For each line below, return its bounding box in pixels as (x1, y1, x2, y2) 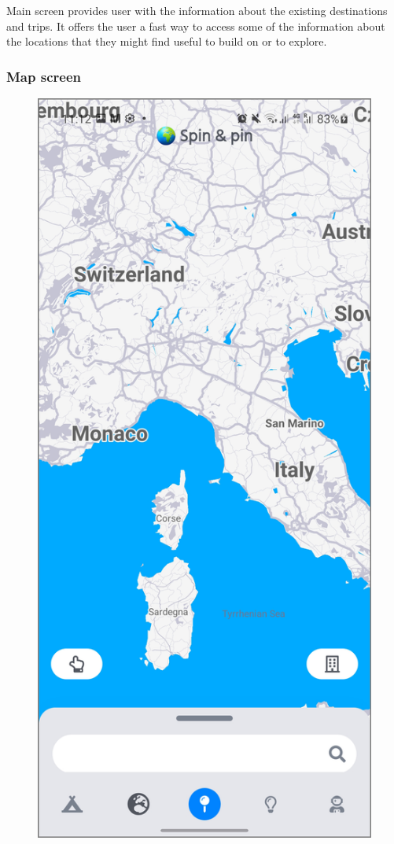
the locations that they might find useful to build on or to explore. (6, 33, 327, 50)
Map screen (6, 66, 81, 86)
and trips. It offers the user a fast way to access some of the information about (6, 17, 385, 34)
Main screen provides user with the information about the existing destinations (6, 2, 388, 18)
